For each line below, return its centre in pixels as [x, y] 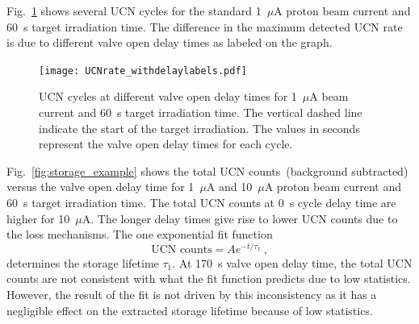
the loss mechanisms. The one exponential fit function [140, 234]
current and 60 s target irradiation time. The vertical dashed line [201, 112]
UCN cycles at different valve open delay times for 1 [168, 96]
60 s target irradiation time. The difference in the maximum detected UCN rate [205, 26]
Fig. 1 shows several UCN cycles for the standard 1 [134, 10]
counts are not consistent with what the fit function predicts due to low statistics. [209, 278]
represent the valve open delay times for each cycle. [166, 144]
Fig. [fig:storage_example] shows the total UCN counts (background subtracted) [207, 170]
